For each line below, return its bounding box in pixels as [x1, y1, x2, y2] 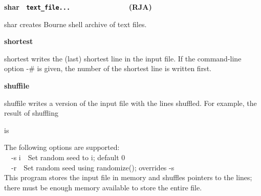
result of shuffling [4, 107, 58, 118]
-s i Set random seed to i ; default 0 [11, 152, 125, 162]
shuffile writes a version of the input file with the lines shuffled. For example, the [4, 97, 257, 108]
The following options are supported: [4, 142, 120, 153]
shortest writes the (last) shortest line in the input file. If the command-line [4, 53, 242, 63]
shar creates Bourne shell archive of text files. [4, 18, 147, 29]
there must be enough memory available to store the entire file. [4, 182, 202, 192]
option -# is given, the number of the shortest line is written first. [4, 63, 211, 74]
